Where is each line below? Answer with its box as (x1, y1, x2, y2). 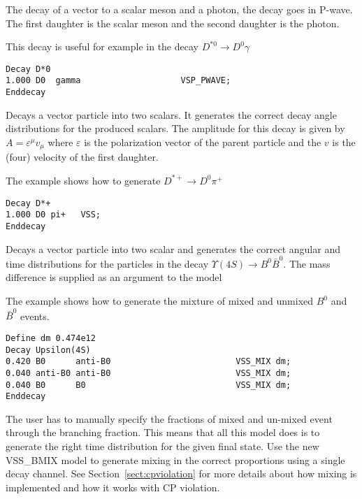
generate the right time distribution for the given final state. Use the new (6, 439, 319, 454)
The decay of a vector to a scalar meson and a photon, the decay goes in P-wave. (6, 2, 353, 16)
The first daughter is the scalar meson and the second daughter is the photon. (6, 15, 340, 30)
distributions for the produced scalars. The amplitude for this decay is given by (6, 121, 345, 136)
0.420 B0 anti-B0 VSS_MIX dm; (6, 356, 291, 367)
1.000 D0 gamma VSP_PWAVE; (6, 75, 231, 86)
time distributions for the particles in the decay (6, 256, 209, 270)
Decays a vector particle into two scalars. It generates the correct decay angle (6, 107, 337, 122)
